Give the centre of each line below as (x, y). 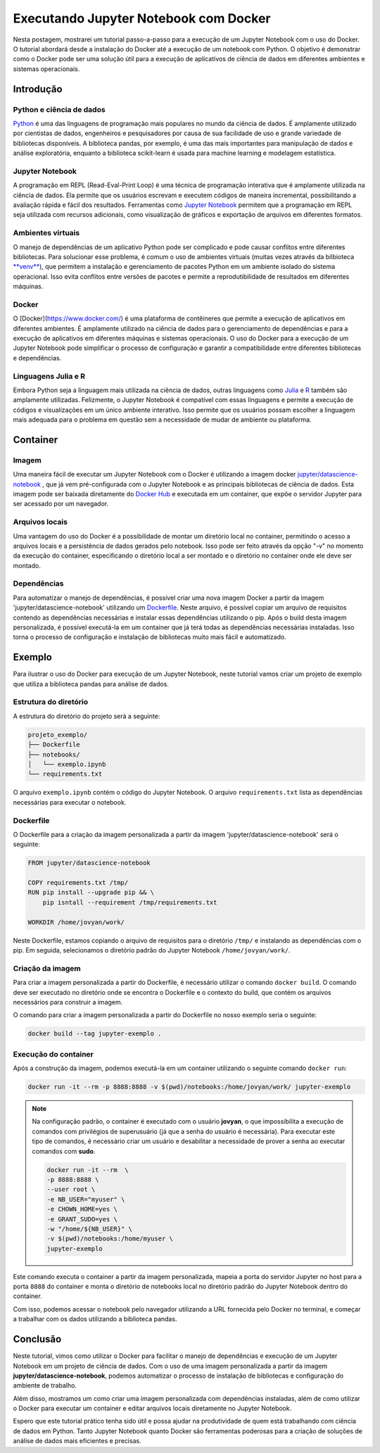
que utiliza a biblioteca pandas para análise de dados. (91, 684)
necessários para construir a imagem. (68, 1002)
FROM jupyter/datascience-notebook (89, 863)
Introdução (38, 89)
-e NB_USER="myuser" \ (86, 1199)
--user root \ (71, 1189)
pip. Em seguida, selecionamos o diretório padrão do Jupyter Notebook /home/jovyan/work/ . (152, 950)
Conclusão (37, 1339)
